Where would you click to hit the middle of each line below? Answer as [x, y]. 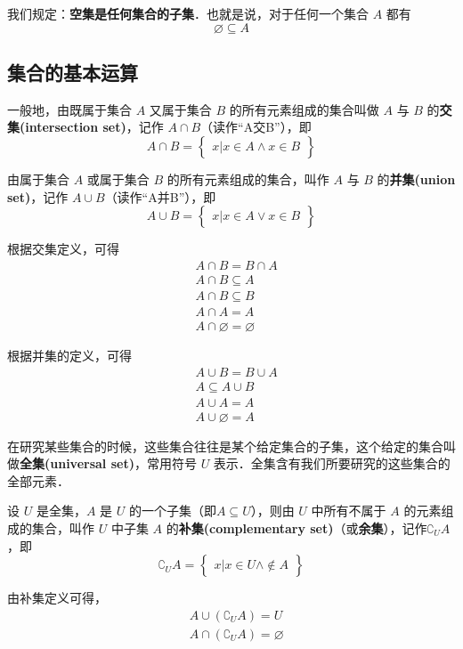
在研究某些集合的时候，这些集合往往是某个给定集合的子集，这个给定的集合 [225, 446]
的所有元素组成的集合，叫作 [248, 178]
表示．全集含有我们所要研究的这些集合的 [332, 463]
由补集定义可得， [57, 598]
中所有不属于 [349, 511]
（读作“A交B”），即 [256, 127]
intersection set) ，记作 [94, 127]
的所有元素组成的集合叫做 [304, 109]
